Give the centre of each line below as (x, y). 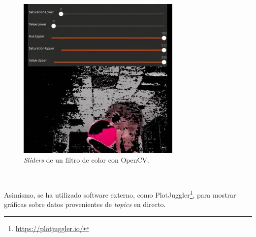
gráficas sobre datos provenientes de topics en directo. (85, 204)
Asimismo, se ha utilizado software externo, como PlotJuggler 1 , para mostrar (120, 194)
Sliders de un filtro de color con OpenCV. (86, 159)
